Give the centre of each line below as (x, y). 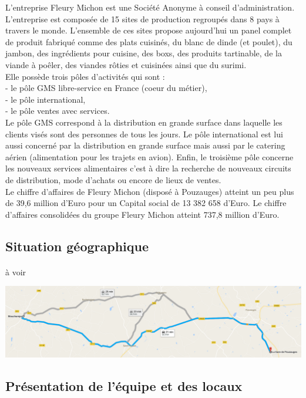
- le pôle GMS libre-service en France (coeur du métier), (106, 88)
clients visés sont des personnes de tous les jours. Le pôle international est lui (144, 134)
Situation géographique (77, 246)
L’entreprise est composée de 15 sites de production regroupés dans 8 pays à (142, 18)
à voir (16, 271)
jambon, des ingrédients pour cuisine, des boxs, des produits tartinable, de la (144, 53)
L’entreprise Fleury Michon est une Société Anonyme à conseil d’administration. (150, 7)
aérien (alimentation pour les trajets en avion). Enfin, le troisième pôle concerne (149, 156)
